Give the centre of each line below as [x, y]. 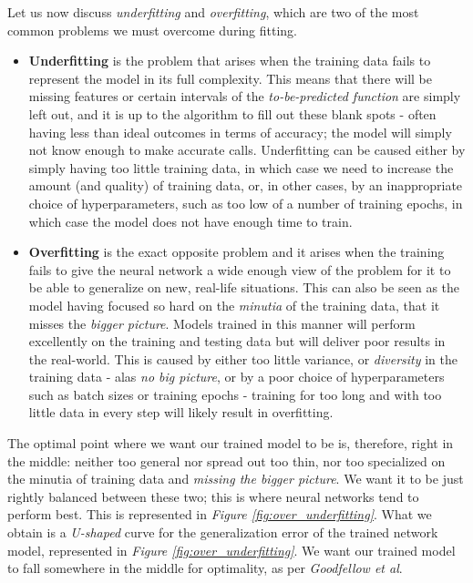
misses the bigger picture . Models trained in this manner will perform [222, 323]
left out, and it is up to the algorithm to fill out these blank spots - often [232, 113]
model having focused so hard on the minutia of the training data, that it [234, 305]
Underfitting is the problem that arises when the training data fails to [230, 61]
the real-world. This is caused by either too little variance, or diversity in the [243, 358]
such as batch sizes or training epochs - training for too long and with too [235, 394]
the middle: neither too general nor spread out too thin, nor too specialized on [226, 460]
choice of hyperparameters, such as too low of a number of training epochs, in [246, 203]
